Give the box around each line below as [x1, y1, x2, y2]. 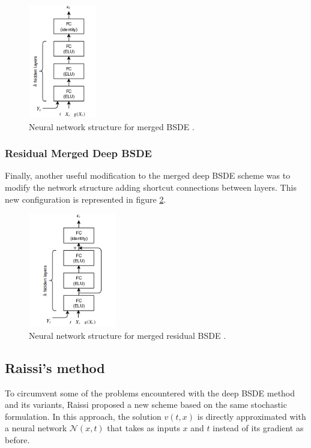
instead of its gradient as [213, 422, 304, 434]
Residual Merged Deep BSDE [5, 146, 152, 161]
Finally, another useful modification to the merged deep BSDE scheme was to [5, 169, 291, 182]
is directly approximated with [197, 410, 306, 422]
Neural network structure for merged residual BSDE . [29, 329, 226, 341]
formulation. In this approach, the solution [5, 410, 162, 422]
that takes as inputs [107, 422, 180, 434]
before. [5, 433, 30, 446]
